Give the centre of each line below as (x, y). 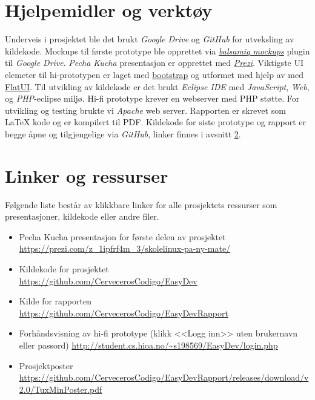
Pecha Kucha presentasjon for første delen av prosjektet (122, 236)
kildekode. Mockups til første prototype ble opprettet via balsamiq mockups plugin (157, 51)
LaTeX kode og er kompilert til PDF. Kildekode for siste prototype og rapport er (156, 122)
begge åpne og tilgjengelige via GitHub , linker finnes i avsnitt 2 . (123, 133)
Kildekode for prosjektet (64, 268)
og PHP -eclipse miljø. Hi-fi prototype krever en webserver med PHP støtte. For (152, 98)
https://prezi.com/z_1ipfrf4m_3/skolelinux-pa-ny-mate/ (125, 248)
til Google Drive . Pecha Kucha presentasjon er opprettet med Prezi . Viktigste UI (154, 63)
